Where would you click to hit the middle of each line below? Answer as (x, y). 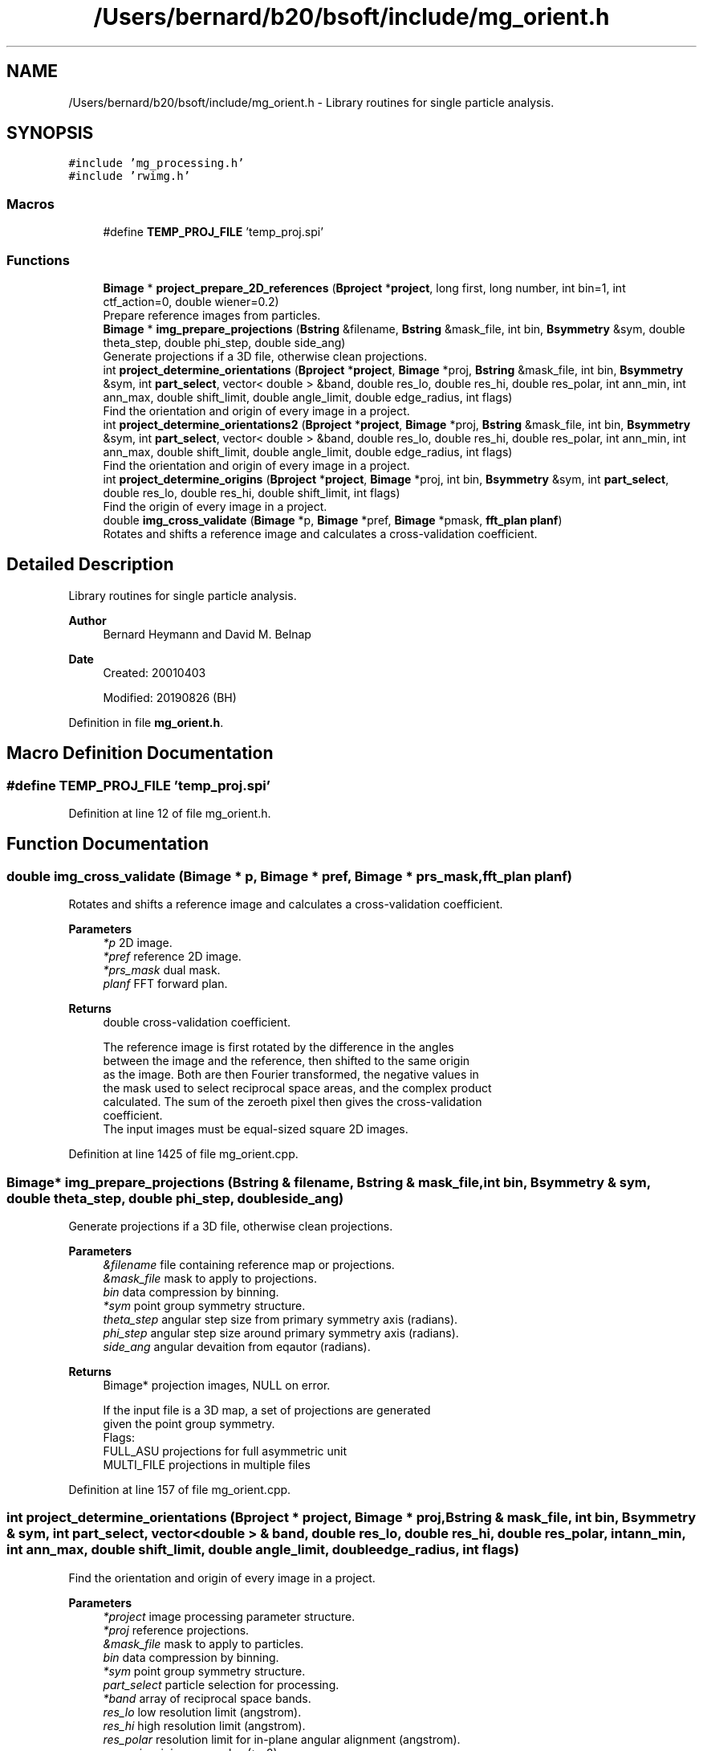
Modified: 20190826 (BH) (170, 697)
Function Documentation (108, 844)
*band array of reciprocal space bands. (207, 1698)
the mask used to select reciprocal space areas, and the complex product (297, 1088)
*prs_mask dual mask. (162, 970)
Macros (30, 204)
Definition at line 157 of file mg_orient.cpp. (180, 1489)
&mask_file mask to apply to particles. (203, 1643)
